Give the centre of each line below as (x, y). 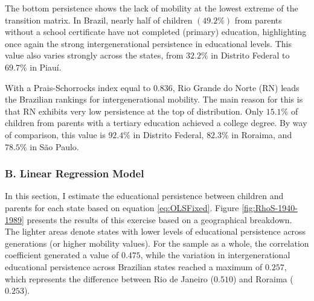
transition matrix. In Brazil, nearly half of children (99, 20)
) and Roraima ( (263, 278)
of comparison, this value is (55, 134)
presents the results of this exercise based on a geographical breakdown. (159, 219)
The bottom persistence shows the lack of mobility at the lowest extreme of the (152, 8)
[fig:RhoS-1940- (270, 207)
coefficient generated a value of (62, 255)
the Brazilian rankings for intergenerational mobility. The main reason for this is (154, 99)
